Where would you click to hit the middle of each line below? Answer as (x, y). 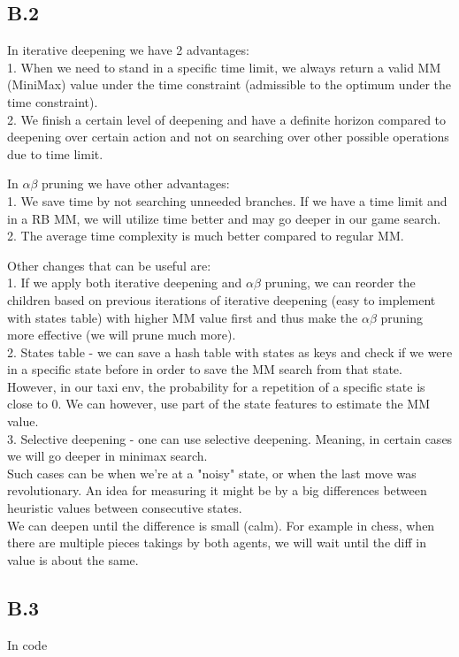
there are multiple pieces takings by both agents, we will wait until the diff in (217, 542)
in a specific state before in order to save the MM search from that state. (205, 369)
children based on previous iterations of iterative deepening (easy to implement (222, 299)
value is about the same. (73, 559)
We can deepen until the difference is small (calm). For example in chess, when (221, 525)
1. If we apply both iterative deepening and (125, 283)
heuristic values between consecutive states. (125, 508)
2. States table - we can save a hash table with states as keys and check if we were (230, 351)
